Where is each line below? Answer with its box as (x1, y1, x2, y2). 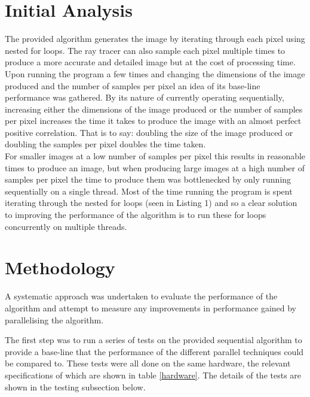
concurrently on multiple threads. (5, 220, 127, 232)
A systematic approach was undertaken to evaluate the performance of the (5, 290, 278, 302)
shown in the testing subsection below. (5, 380, 146, 393)
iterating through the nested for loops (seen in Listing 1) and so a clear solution (5, 196, 297, 209)
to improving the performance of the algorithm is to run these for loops (5, 208, 266, 221)
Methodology (5, 255, 115, 280)
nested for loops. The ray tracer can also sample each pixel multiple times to (5, 44, 286, 56)
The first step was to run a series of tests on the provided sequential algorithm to (5, 334, 302, 346)
